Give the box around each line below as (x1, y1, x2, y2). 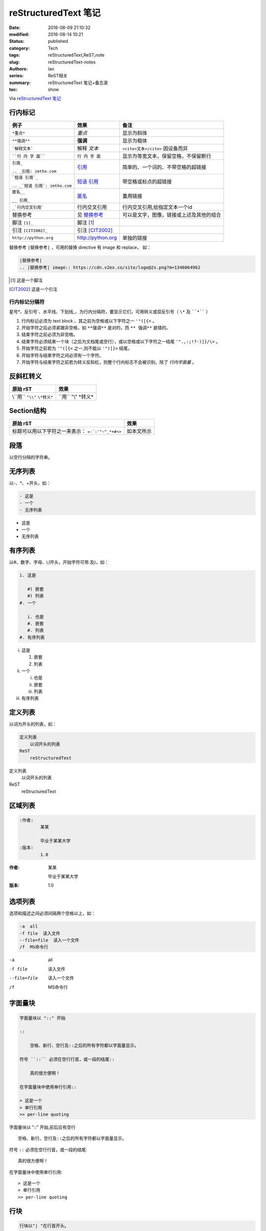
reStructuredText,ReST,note (48, 52, 105, 58)
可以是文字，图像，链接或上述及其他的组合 (122, 212, 221, 219)
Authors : (9, 65, 28, 71)
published (48, 38, 68, 44)
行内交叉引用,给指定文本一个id (122, 204, 192, 211)
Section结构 (9, 407, 46, 415)
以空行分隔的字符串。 (9, 454, 53, 460)
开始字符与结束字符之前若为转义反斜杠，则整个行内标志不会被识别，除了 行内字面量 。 (21, 359, 197, 365)
